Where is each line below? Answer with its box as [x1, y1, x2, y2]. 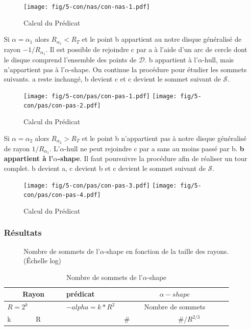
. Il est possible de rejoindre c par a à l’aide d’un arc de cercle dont [46, 44, 248, 55]
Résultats [4, 226, 42, 239]
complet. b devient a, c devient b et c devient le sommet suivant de [4, 163, 206, 173]
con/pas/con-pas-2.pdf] [24, 102, 101, 110]
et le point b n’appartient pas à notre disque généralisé [82, 133, 247, 143]
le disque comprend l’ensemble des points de [4, 54, 137, 64]
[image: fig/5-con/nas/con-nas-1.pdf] [24, 3, 150, 10]
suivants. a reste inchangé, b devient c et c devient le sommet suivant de [4, 74, 221, 84]
